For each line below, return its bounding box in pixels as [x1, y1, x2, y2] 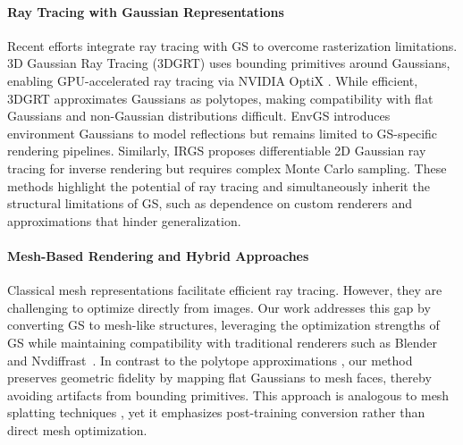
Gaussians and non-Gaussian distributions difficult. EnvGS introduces [7, 106, 391, 125]
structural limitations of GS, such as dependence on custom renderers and [7, 194, 413, 213]
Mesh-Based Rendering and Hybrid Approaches [7, 246, 309, 264]
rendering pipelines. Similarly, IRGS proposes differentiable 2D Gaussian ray [7, 141, 426, 160]
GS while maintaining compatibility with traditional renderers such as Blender [7, 332, 438, 351]
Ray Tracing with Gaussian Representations [7, 2, 284, 21]
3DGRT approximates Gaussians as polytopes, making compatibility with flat [7, 88, 434, 107]
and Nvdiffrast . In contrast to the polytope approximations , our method [7, 350, 413, 369]
